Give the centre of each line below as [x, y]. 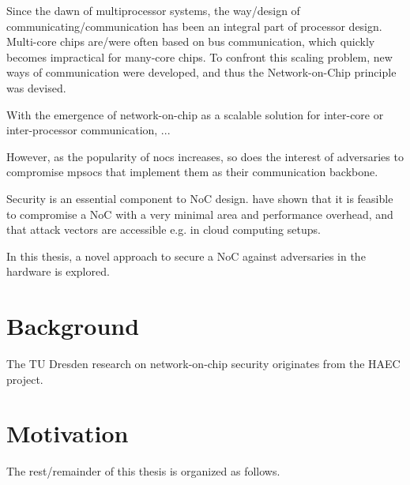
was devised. [36, 87]
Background [73, 326]
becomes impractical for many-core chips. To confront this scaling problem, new [199, 56]
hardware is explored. [58, 271]
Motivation [68, 433]
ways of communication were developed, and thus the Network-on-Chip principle [201, 72]
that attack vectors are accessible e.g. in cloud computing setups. [164, 229]
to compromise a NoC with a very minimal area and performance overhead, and [200, 214]
